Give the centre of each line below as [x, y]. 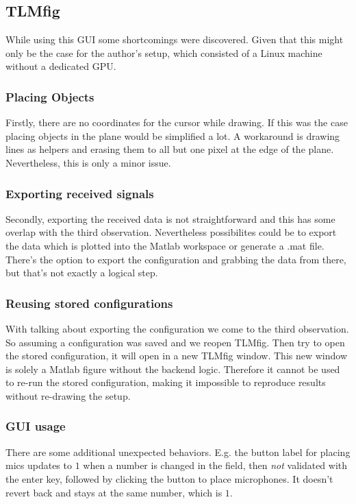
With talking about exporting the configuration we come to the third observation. [177, 328]
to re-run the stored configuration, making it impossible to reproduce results [166, 382]
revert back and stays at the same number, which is [114, 492]
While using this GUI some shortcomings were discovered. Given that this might [175, 39]
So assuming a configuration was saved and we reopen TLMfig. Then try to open [175, 342]
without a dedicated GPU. [61, 66]
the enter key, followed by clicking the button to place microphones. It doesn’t [169, 478]
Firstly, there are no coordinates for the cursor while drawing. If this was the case [177, 122]
